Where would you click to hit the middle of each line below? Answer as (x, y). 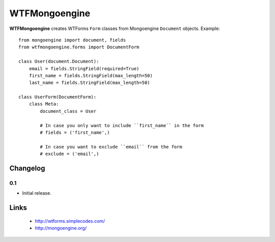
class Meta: (44, 104)
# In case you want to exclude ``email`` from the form (111, 147)
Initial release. (37, 193)
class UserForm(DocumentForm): (58, 97)
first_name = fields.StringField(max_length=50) (91, 75)
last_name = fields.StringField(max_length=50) (89, 83)
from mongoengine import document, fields (72, 40)
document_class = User (68, 111)
